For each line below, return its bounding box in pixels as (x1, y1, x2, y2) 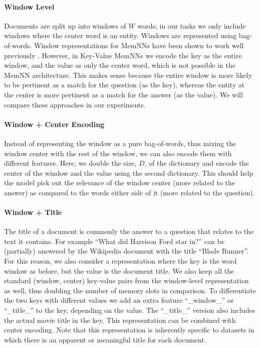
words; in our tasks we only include (137, 20, 246, 31)
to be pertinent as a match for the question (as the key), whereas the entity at (4, 79, 245, 90)
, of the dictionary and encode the (144, 158, 249, 168)
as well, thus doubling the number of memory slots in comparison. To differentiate (4, 285, 256, 295)
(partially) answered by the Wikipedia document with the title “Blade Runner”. (4, 246, 249, 256)
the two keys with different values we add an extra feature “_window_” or (4, 295, 234, 305)
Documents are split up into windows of (4, 20, 126, 31)
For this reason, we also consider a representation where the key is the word (4, 256, 237, 266)
